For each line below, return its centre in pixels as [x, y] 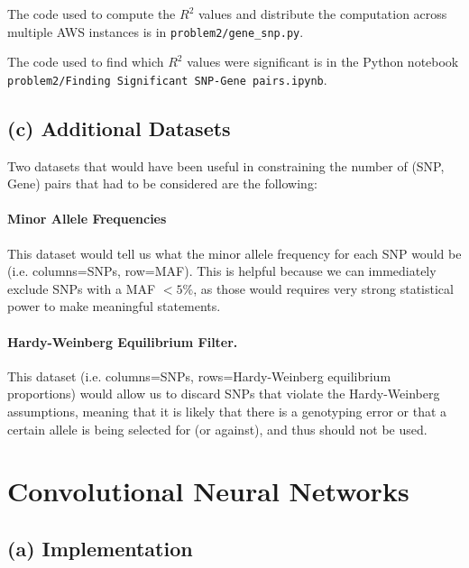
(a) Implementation [100, 548]
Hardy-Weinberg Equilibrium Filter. [123, 341]
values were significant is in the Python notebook [323, 62]
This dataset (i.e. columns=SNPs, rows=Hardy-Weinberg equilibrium [199, 376]
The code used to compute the [92, 14]
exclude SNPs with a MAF [82, 288]
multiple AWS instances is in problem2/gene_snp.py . [156, 31]
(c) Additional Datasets [119, 128]
